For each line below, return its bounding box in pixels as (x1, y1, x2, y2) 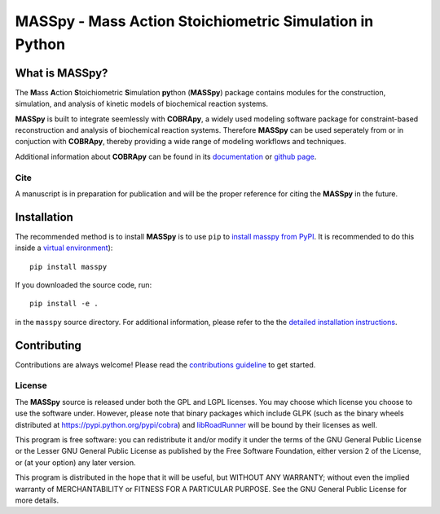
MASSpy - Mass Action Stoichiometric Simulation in (15, 12, 374, 30)
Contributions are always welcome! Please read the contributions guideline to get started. (15, 359, 316, 370)
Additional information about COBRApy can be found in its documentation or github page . (15, 152, 317, 161)
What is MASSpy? (15, 66, 108, 80)
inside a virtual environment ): (15, 243, 113, 253)
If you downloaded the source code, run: (15, 280, 152, 290)
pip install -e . (29, 299, 99, 309)
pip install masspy (29, 261, 108, 271)
